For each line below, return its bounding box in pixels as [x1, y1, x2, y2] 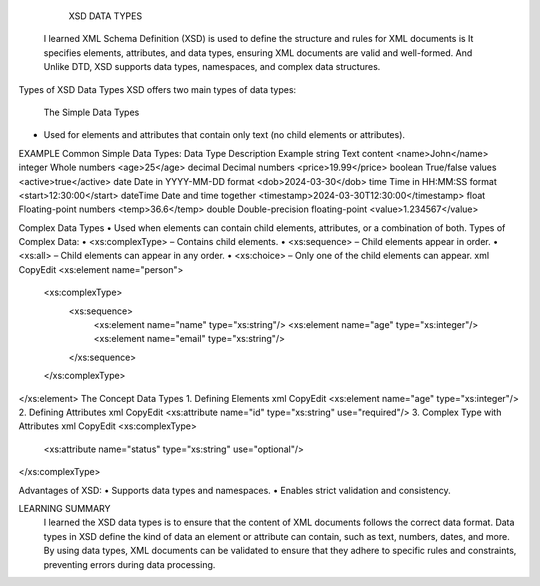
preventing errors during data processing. [43, 558, 216, 570]
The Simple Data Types [43, 106, 140, 118]
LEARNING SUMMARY [18, 502, 111, 514]
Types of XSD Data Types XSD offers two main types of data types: [18, 83, 297, 95]
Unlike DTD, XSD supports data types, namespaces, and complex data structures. [43, 61, 381, 73]
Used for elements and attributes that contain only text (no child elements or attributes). [43, 129, 405, 141]
